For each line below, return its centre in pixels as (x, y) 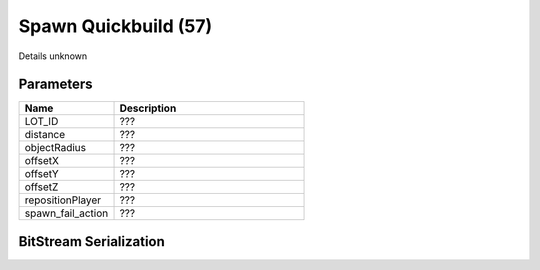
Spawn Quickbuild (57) (115, 26)
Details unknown (53, 56)
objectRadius (55, 148)
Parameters (55, 84)
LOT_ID (41, 122)
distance (45, 135)
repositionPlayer (63, 200)
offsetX (42, 161)
